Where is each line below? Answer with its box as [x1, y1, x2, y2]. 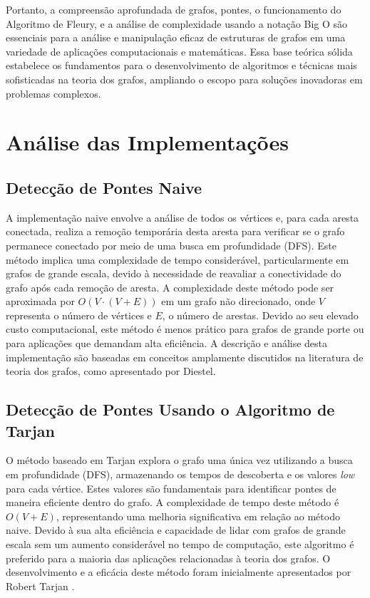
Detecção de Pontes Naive [6, 176, 202, 198]
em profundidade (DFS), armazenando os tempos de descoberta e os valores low [6, 467, 355, 482]
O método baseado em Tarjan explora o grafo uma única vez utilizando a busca [6, 453, 353, 468]
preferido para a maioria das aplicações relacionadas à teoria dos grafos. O [6, 550, 331, 565]
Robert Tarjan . [6, 578, 75, 593]
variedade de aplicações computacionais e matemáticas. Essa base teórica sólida [6, 43, 353, 58]
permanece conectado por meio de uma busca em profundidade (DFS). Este [6, 237, 337, 252]
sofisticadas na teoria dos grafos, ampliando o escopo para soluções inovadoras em [6, 71, 363, 86]
